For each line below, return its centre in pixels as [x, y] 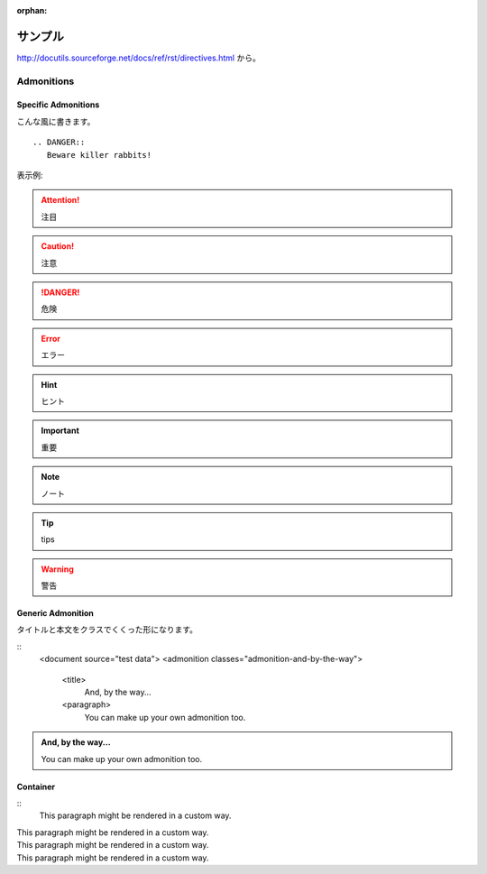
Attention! [60, 200]
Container [36, 787]
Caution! [58, 246]
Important [60, 431]
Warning [57, 569]
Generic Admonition [55, 613]
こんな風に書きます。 [56, 121]
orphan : [32, 10]
